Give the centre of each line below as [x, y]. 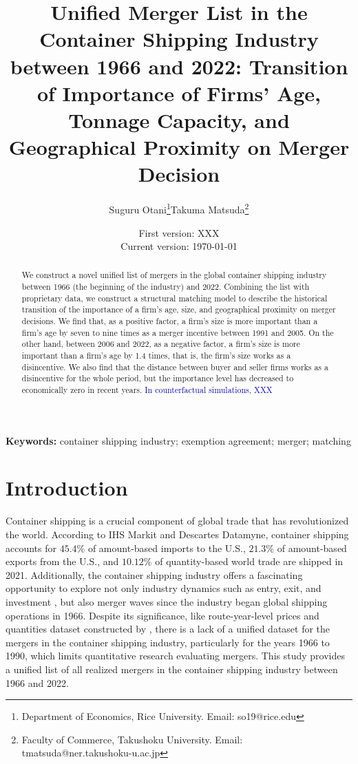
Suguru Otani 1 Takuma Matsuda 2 [179, 208]
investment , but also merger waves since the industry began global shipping [167, 601]
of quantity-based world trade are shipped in [249, 561]
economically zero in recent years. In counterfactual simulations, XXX [147, 390]
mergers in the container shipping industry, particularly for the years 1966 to [168, 642]
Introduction [67, 488]
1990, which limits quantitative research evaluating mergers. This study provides [175, 656]
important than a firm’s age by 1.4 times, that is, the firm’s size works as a [156, 356]
